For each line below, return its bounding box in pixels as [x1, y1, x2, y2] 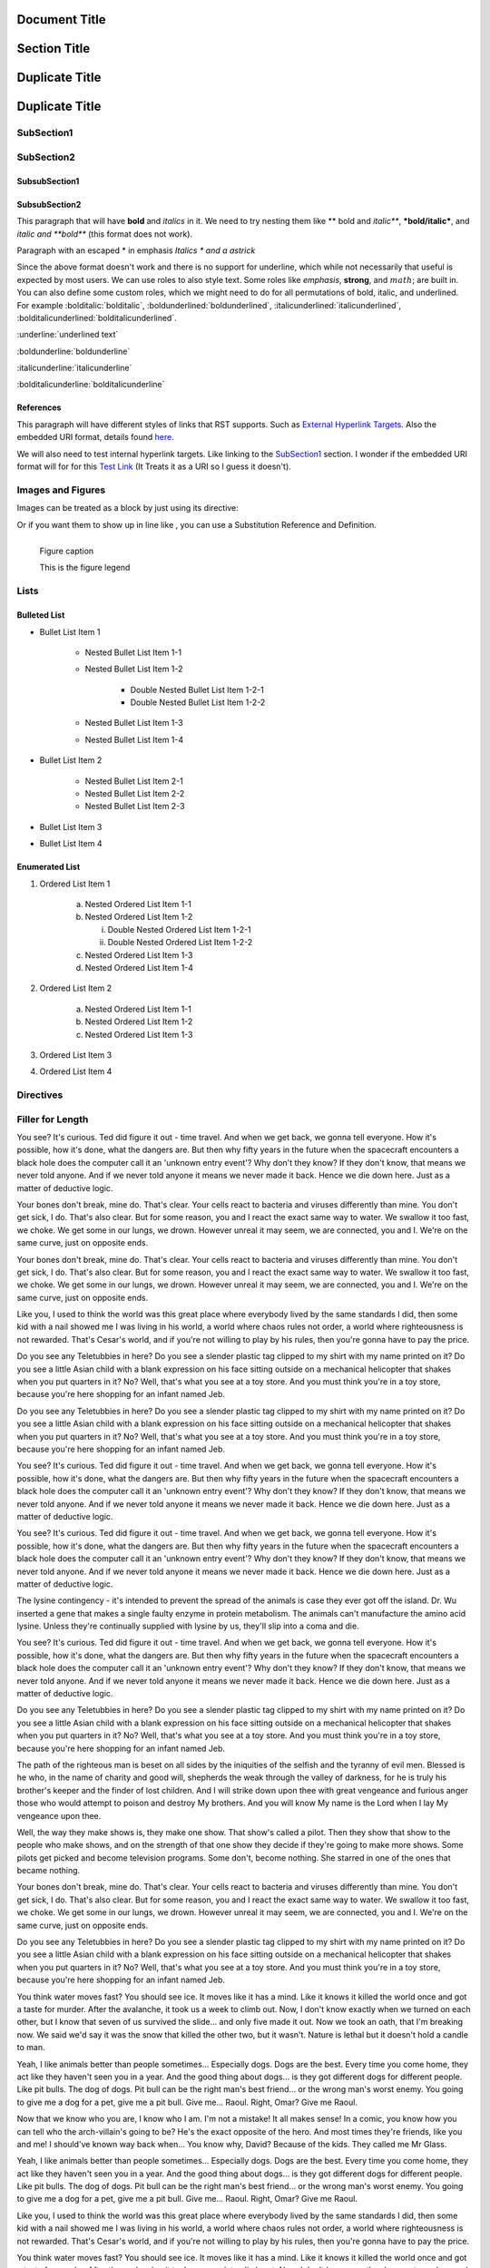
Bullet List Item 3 [39, 821, 103, 832]
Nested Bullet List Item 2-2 [84, 788, 185, 799]
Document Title [16, 12, 106, 27]
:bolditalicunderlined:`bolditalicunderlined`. [16, 312, 177, 323]
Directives [16, 1089, 64, 1101]
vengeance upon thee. [16, 1810, 102, 1821]
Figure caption [39, 545, 94, 556]
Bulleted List [16, 610, 65, 621]
